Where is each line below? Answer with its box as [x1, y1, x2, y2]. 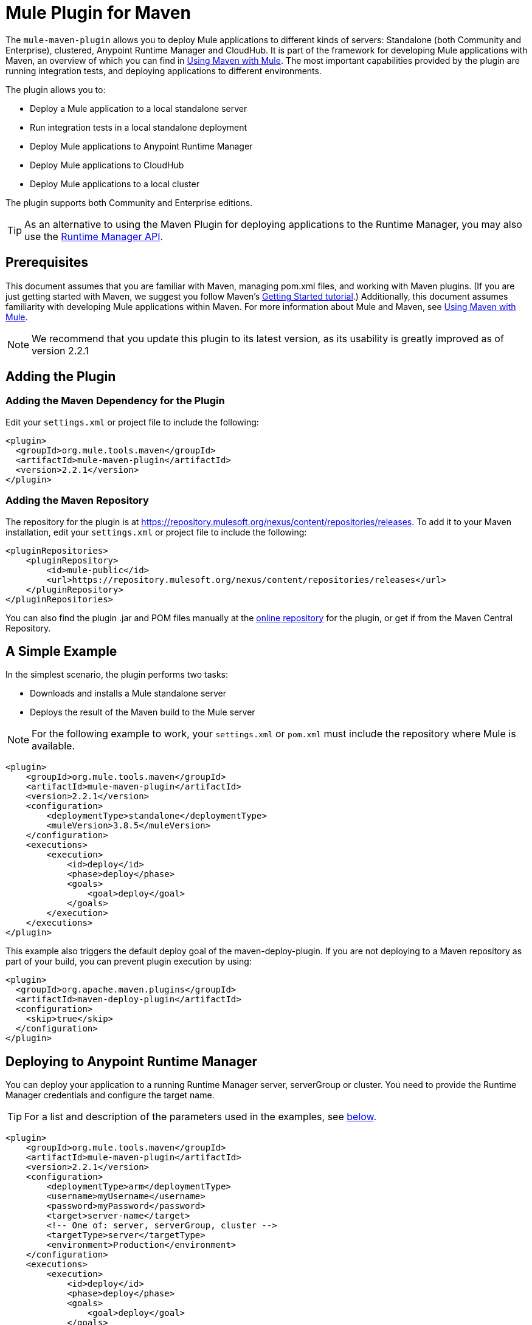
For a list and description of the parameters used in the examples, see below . [24, 1110, 377, 1123]
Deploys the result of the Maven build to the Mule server [30, 707, 255, 718]
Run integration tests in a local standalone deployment [30, 122, 247, 132]
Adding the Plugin [5, 369, 116, 385]
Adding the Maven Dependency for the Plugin [5, 394, 225, 407]
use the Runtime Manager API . [24, 230, 164, 243]
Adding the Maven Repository [5, 494, 149, 507]
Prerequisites [5, 255, 88, 270]
